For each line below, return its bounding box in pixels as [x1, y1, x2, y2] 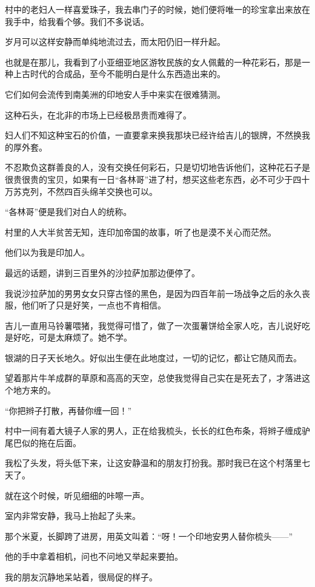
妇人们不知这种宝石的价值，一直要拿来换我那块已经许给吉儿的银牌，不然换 [5, 129, 302, 141]
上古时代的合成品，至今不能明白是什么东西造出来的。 [13, 67, 225, 80]
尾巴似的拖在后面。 [5, 436, 81, 449]
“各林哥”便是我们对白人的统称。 [5, 205, 132, 218]
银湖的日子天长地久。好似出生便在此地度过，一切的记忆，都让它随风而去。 [5, 351, 302, 364]
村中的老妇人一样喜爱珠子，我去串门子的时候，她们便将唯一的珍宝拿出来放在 [5, 3, 310, 15]
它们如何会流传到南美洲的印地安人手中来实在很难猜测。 [5, 87, 225, 100]
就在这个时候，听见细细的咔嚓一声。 [5, 489, 149, 501]
